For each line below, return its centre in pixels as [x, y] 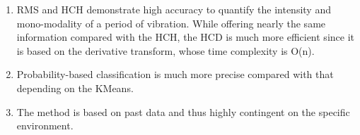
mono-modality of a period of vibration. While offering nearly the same [171, 23]
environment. [45, 126]
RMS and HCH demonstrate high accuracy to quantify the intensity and [174, 9]
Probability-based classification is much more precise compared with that [175, 74]
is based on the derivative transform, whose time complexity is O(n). [166, 50]
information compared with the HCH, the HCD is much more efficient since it [185, 37]
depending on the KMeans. [75, 88]
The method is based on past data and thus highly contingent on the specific [183, 111]
